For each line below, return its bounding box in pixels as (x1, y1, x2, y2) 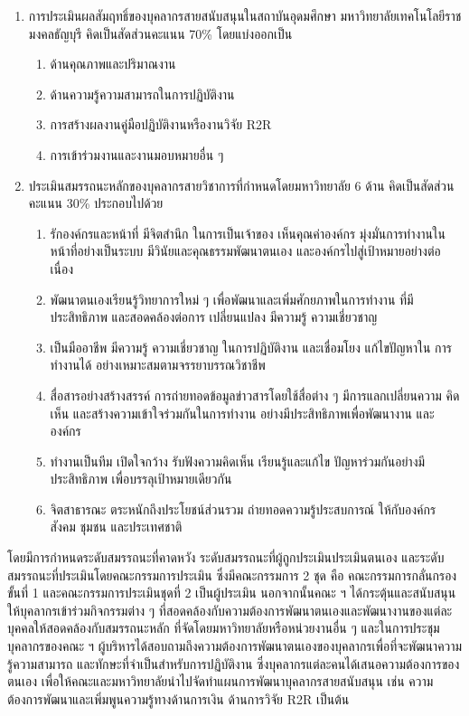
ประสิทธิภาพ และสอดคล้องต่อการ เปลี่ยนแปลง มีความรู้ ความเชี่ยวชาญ (50, 307, 378, 326)
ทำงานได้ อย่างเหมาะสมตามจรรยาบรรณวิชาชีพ (50, 355, 266, 374)
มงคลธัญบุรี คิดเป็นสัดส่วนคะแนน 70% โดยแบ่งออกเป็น (28, 24, 293, 42)
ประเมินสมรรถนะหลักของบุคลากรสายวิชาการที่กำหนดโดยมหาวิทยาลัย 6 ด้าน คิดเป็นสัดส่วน (28, 175, 455, 194)
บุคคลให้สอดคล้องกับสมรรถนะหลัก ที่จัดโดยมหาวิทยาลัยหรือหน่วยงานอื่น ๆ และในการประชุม (7, 618, 440, 637)
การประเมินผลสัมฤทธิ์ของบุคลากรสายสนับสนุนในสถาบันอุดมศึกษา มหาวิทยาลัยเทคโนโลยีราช (28, 6, 462, 24)
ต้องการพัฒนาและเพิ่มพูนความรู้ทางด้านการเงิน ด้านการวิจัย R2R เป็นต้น (7, 689, 350, 708)
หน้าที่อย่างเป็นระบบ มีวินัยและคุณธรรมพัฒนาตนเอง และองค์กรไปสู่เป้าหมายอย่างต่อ (50, 241, 441, 260)
